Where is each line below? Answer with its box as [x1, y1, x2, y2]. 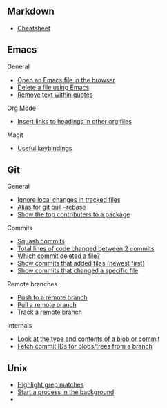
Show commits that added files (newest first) [17, 259, 145, 268]
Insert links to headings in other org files [17, 117, 132, 125]
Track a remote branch [17, 308, 83, 317]
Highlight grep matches [17, 380, 84, 389]
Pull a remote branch [17, 301, 77, 309]
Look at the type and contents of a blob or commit [17, 335, 160, 343]
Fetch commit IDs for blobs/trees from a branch [17, 342, 153, 351]
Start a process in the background [17, 388, 115, 396]
